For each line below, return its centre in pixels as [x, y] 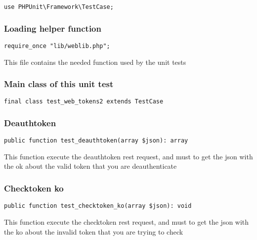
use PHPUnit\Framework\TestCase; [59, 7]
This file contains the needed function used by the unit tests [95, 62]
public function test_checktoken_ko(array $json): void [98, 206]
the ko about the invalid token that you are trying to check [94, 231]
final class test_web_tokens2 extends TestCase [84, 102]
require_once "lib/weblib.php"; [57, 46]
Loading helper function [53, 28]
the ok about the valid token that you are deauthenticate [90, 166]
